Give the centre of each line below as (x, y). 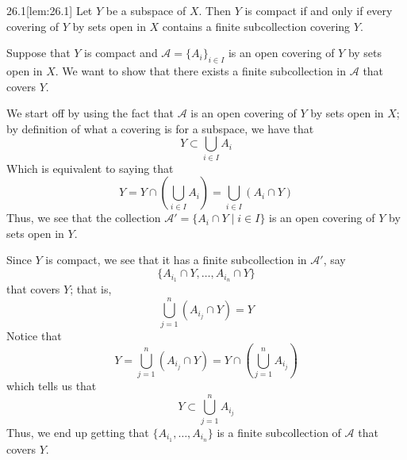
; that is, (91, 288)
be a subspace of (146, 10)
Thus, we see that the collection (84, 218)
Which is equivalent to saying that (90, 168)
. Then (215, 10)
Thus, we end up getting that (78, 432)
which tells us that (52, 385)
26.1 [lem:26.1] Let (50, 10)
